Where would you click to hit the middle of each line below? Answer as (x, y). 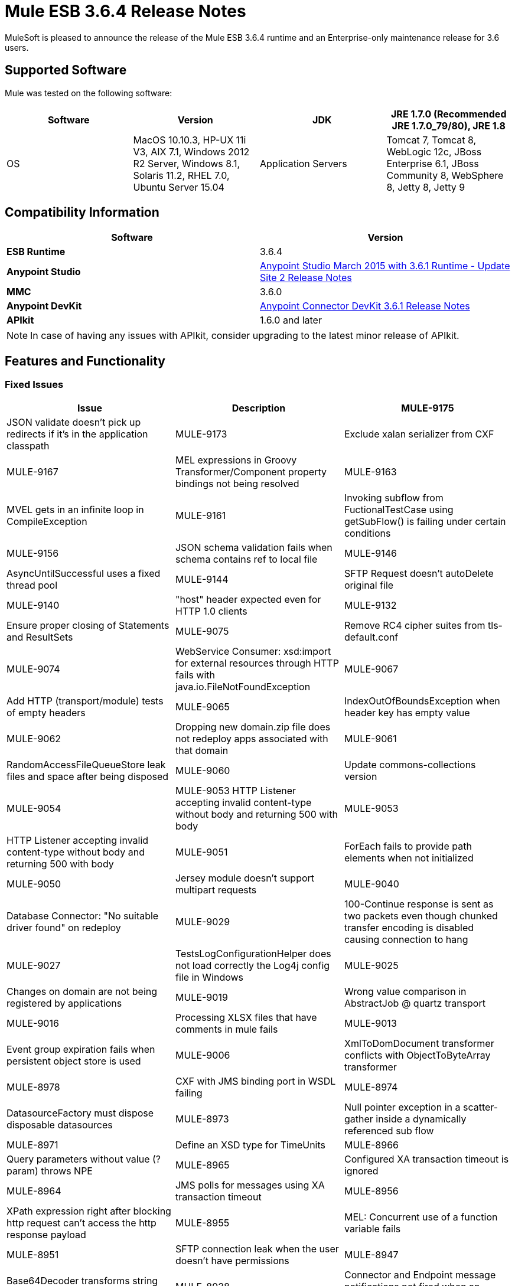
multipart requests (216, 890)
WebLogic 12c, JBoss (434, 151)
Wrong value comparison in (405, 991)
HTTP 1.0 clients (211, 611)
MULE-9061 (370, 738)
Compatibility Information (82, 213)
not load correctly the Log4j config (252, 965)
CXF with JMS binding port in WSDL (255, 1081)
